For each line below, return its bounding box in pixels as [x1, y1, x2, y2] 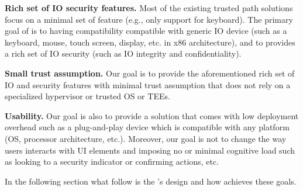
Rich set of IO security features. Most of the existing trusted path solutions [5, 2, 293, 13]
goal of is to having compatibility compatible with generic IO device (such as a [5, 25, 287, 37]
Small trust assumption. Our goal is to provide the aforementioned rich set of [5, 67, 295, 79]
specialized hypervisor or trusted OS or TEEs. [5, 90, 170, 102]
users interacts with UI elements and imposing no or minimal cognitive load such [5, 144, 295, 156]
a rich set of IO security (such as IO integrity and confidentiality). [5, 47, 242, 60]
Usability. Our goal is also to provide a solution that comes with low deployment [5, 109, 299, 121]
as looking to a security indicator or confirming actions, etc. [5, 155, 219, 168]
